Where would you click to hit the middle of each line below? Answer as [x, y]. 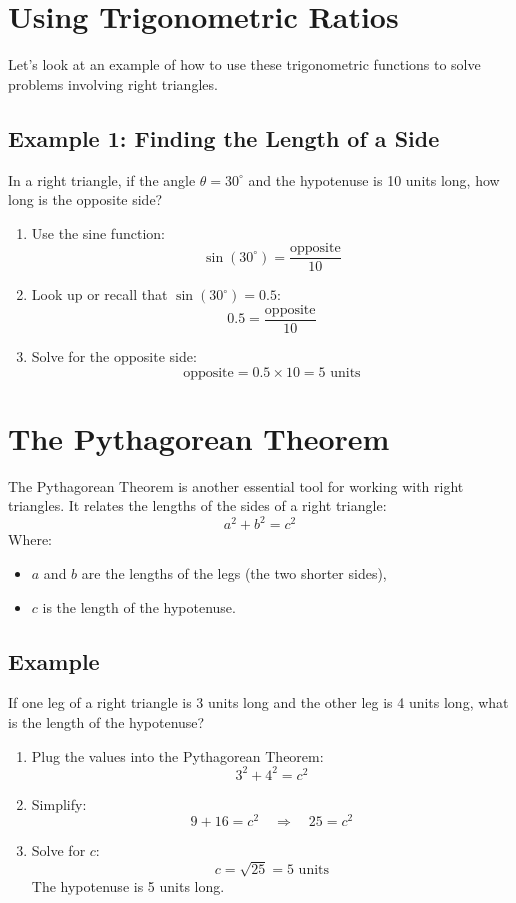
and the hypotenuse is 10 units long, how [374, 179]
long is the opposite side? [85, 199]
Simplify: [59, 803]
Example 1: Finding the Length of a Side [224, 137]
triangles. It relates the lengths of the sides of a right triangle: [197, 505]
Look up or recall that [99, 294]
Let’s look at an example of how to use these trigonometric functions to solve [244, 64]
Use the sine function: [98, 232]
